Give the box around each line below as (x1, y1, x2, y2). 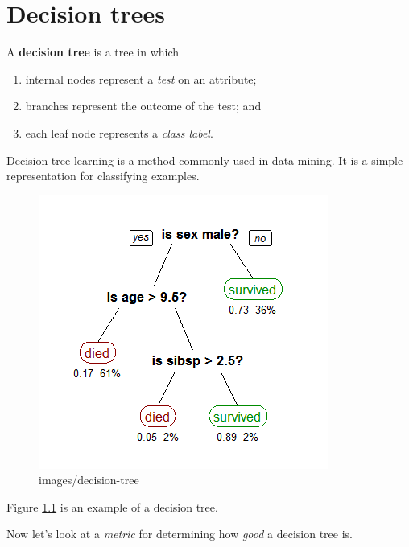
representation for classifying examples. (6, 167, 200, 184)
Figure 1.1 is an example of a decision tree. (6, 498, 218, 515)
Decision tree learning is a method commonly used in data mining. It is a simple (6, 151, 403, 168)
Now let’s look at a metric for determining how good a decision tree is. (6, 525, 353, 542)
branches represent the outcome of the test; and (25, 97, 262, 114)
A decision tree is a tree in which (6, 43, 180, 60)
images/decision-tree (39, 471, 139, 488)
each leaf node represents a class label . (25, 124, 213, 141)
